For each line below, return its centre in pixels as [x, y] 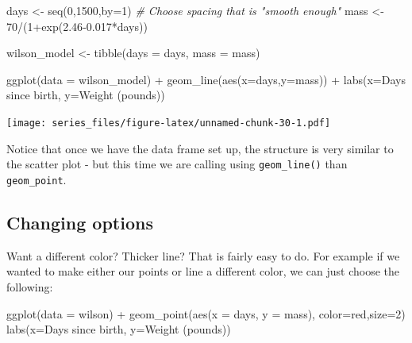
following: [30, 286]
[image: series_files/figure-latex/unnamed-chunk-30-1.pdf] [169, 123]
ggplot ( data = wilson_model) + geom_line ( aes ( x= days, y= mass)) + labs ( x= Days [206, 79]
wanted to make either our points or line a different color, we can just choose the [203, 271]
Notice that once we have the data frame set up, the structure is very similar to [200, 148]
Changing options [80, 222]
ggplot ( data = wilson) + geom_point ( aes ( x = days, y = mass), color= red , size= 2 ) [206, 313]
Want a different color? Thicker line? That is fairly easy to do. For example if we [203, 255]
